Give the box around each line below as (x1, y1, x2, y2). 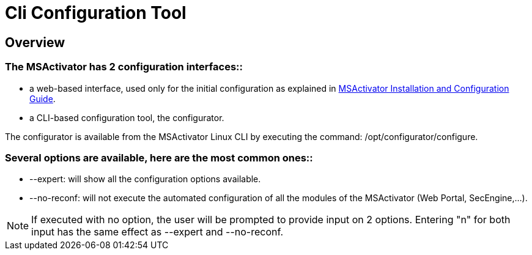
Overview (5, 34, 65, 50)
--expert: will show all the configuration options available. (29, 174, 261, 185)
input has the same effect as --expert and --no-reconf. (31, 226, 284, 238)
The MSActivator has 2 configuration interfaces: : (5, 61, 243, 73)
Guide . (29, 93, 56, 104)
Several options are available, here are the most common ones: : (5, 151, 313, 164)
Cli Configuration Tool (5, 2, 187, 23)
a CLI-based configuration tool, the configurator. (29, 112, 224, 123)
